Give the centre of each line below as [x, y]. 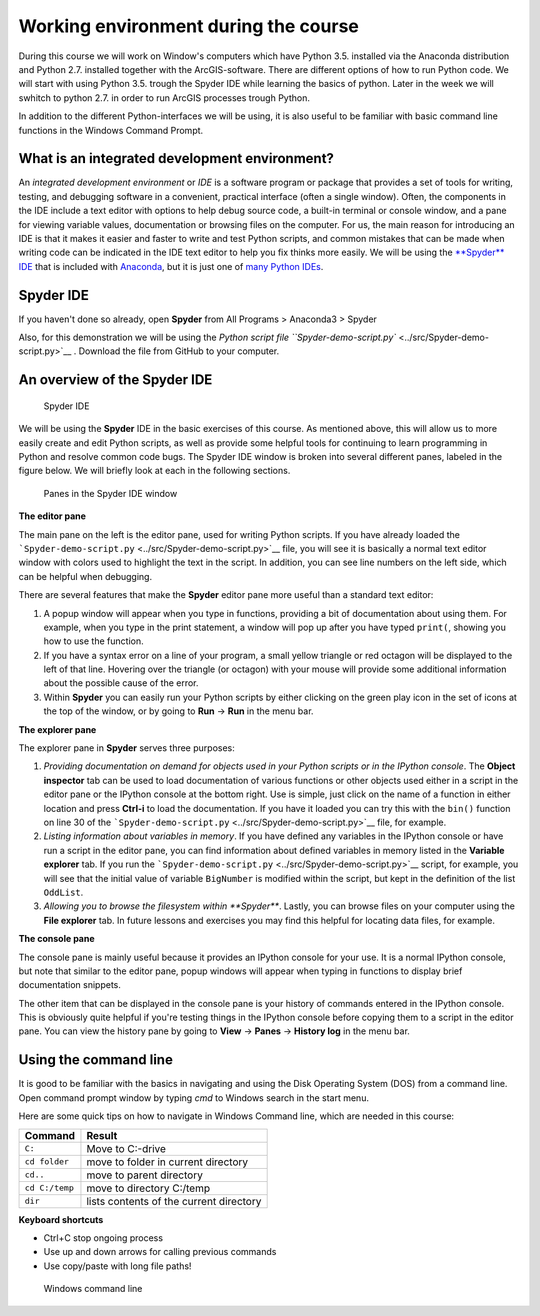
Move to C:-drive [126, 1148]
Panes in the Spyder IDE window [110, 493]
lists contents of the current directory [174, 1201]
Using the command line [96, 1060]
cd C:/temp [49, 1188]
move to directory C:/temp [148, 1188]
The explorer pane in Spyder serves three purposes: [126, 748]
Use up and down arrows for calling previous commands [160, 1252]
